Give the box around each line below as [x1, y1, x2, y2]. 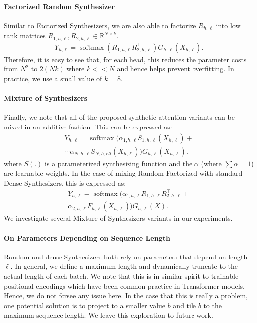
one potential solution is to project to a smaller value [4, 300, 166, 310]
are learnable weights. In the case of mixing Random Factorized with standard [4, 168, 243, 178]
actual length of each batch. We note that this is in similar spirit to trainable [4, 270, 239, 281]
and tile [173, 300, 196, 310]
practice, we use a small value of [4, 73, 102, 83]
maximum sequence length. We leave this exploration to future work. [4, 310, 213, 320]
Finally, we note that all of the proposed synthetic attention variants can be [4, 112, 235, 122]
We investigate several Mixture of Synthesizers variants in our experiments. [4, 213, 233, 223]
